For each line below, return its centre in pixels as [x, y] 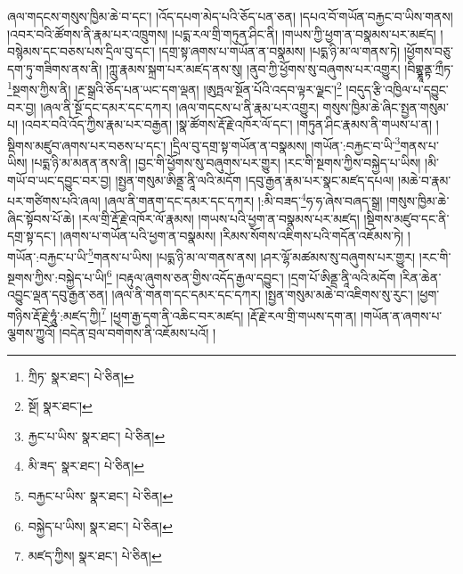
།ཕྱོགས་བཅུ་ [428, 51]
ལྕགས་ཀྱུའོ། [31, 333]
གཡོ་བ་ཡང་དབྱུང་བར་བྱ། [59, 180]
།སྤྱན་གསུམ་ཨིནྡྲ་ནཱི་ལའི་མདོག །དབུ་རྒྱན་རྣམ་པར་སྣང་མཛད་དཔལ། [255, 180]
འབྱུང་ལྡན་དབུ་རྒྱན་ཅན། [57, 295]
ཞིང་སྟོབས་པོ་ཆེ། [41, 218]
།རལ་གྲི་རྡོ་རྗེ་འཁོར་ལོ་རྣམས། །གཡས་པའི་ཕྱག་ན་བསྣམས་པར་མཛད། [219, 218]
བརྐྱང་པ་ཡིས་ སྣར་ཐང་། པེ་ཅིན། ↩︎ [101, 496]
